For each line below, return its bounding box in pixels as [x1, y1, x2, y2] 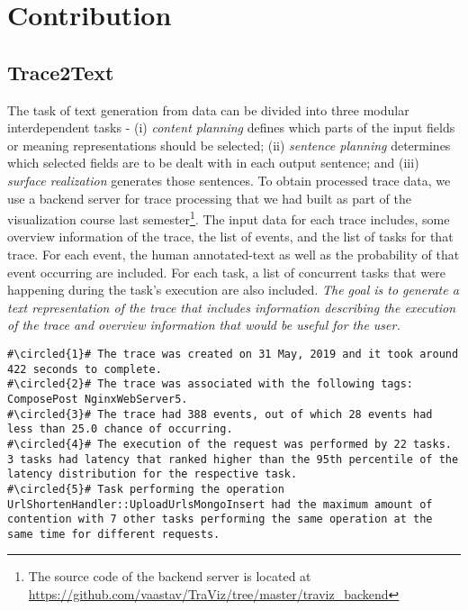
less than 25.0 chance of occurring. [7, 423, 233, 436]
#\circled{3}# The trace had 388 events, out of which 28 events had [7, 407, 433, 421]
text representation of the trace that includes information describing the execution [7, 297, 456, 316]
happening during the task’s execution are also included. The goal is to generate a [7, 280, 459, 299]
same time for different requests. [7, 527, 220, 541]
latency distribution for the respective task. [7, 468, 298, 481]
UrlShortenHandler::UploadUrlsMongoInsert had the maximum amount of [7, 497, 433, 511]
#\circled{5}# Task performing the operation [7, 482, 284, 496]
